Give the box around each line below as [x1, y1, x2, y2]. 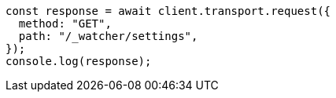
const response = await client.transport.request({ [6, 5, 331, 17]
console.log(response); [6, 55, 152, 67]
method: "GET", [18, 17, 112, 30]
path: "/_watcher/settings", [18, 30, 198, 42]
